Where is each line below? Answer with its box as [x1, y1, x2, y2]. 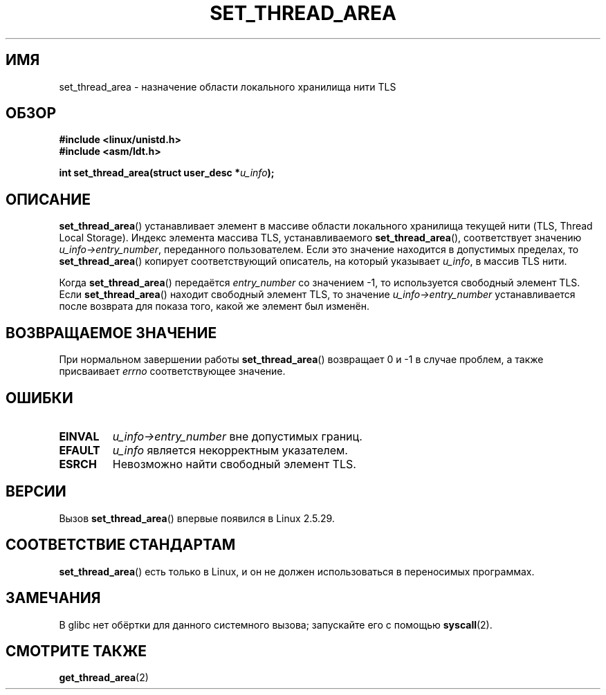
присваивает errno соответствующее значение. [59, 365, 286, 378]
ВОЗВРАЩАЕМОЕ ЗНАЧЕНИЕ [6, 324, 217, 342]
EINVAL [59, 429, 100, 443]
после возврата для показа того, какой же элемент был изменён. [59, 300, 369, 313]
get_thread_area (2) [59, 671, 149, 684]
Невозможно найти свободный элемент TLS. [112, 456, 356, 471]
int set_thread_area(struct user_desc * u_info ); [59, 167, 275, 179]
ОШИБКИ [6, 389, 73, 407]
